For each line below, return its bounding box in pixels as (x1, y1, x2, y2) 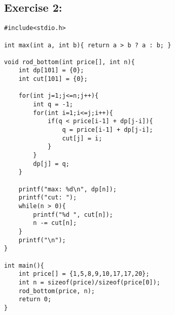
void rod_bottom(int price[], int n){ (4, 58, 135, 66)
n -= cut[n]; (33, 219, 77, 227)
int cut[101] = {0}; (18, 75, 88, 83)
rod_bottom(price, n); (18, 287, 95, 295)
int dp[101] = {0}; (18, 67, 84, 74)
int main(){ (4, 262, 44, 269)
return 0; (18, 296, 52, 303)
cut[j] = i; (62, 134, 102, 142)
